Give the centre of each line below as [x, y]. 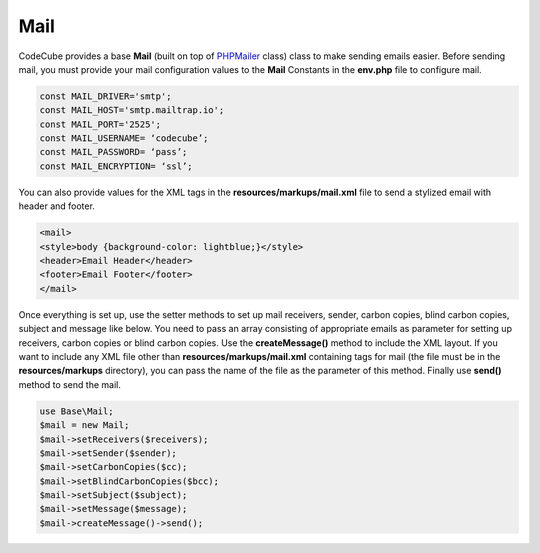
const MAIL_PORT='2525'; [100, 124]
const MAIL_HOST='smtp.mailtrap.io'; [132, 110]
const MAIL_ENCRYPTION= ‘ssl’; [116, 166]
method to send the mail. [70, 384]
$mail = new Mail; [84, 425]
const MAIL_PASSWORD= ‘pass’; [113, 152]
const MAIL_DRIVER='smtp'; [105, 96]
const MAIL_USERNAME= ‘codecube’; [124, 138]
